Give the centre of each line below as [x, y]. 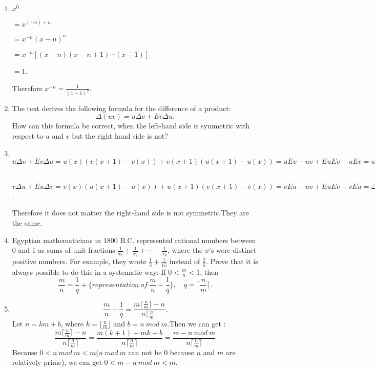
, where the [185, 250]
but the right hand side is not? [120, 135]
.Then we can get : [196, 324]
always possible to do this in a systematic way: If [89, 271]
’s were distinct [233, 250]
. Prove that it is [232, 261]
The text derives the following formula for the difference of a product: [121, 108]
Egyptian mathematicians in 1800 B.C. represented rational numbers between [134, 240]
